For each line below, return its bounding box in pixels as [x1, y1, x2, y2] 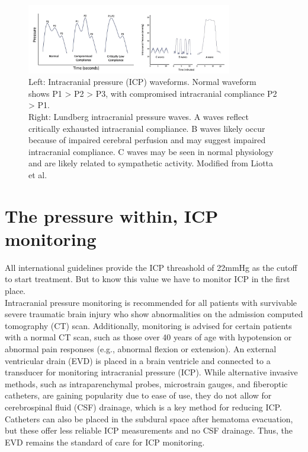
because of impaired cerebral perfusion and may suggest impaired [28, 134, 266, 146]
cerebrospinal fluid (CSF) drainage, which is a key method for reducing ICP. [5, 400, 282, 413]
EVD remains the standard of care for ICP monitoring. [5, 435, 205, 448]
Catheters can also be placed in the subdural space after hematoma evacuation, [5, 412, 293, 425]
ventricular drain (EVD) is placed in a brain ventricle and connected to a [5, 354, 271, 366]
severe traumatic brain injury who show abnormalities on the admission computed [5, 308, 303, 320]
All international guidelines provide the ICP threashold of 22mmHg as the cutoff [5, 261, 297, 273]
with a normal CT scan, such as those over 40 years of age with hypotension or [5, 331, 292, 343]
